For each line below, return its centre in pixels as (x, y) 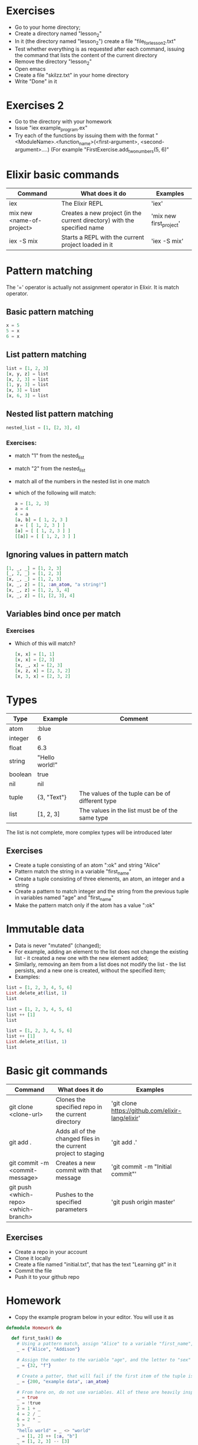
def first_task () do (37, 1338)
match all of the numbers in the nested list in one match (82, 481)
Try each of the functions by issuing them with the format (84, 136)
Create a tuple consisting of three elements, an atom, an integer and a (99, 879)
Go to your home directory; (47, 27)
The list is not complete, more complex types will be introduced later (89, 832)
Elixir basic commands (63, 174)
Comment (134, 718)
